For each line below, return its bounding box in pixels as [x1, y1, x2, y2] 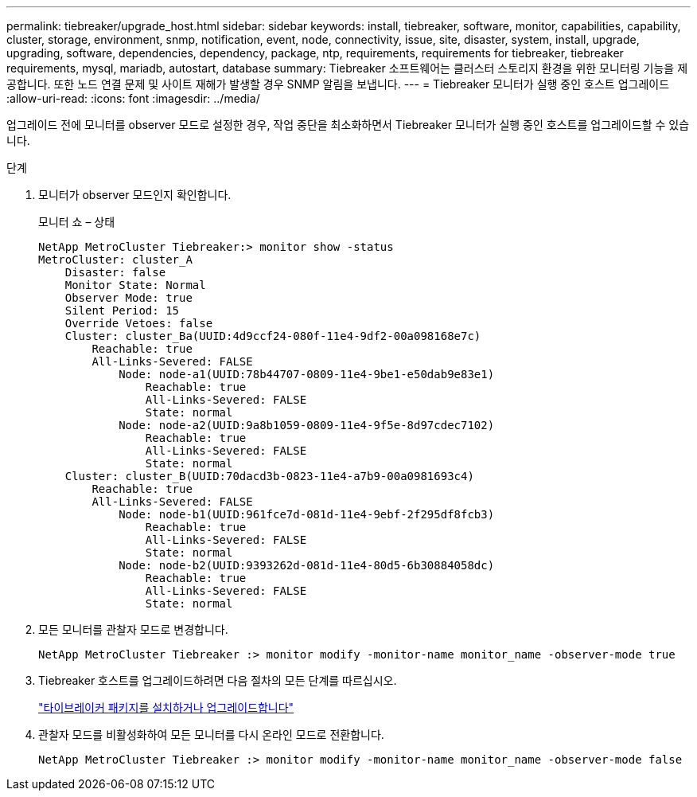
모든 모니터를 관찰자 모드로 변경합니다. [38, 623, 228, 636]
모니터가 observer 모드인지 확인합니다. [38, 188, 232, 201]
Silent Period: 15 [64, 304, 180, 317]
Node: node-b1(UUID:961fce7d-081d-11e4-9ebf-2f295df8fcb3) [119, 508, 495, 521]
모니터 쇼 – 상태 [38, 215, 115, 229]
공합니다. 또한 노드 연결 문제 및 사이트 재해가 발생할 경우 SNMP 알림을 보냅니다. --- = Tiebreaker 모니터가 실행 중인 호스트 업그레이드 [6, 77, 670, 91]
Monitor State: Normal [64, 279, 206, 291]
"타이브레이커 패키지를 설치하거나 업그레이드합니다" [38, 701, 294, 714]
